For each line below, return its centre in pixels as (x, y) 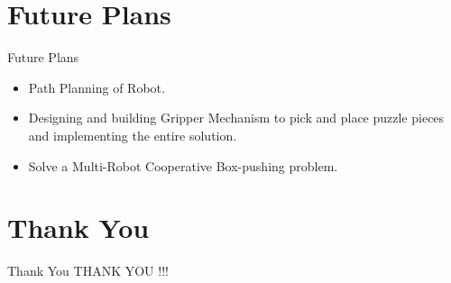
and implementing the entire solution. (133, 135)
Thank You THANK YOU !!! (88, 271)
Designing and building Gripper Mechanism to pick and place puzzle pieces (236, 118)
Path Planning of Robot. (97, 87)
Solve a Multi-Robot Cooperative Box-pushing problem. (183, 165)
